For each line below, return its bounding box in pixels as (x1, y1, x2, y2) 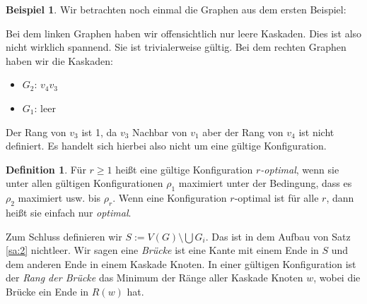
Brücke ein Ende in (6, 284, 89, 298)
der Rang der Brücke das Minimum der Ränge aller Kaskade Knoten (6, 270, 303, 285)
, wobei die (313, 270, 361, 285)
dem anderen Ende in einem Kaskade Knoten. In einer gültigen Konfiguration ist (6, 256, 356, 271)
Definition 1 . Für (6, 162, 86, 176)
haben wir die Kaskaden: (6, 53, 113, 68)
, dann (326, 190, 354, 205)
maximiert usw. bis (18, 190, 101, 205)
